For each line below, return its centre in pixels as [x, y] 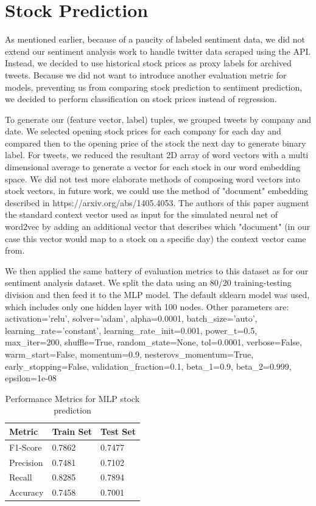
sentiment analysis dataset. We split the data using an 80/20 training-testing [148, 282]
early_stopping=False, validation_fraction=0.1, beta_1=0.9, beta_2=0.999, [148, 366]
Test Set [118, 431]
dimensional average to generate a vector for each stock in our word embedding [153, 167]
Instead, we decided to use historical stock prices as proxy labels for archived [148, 63]
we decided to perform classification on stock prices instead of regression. [141, 99]
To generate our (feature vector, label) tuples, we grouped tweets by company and [158, 119]
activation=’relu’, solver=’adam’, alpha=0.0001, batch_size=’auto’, [131, 318]
